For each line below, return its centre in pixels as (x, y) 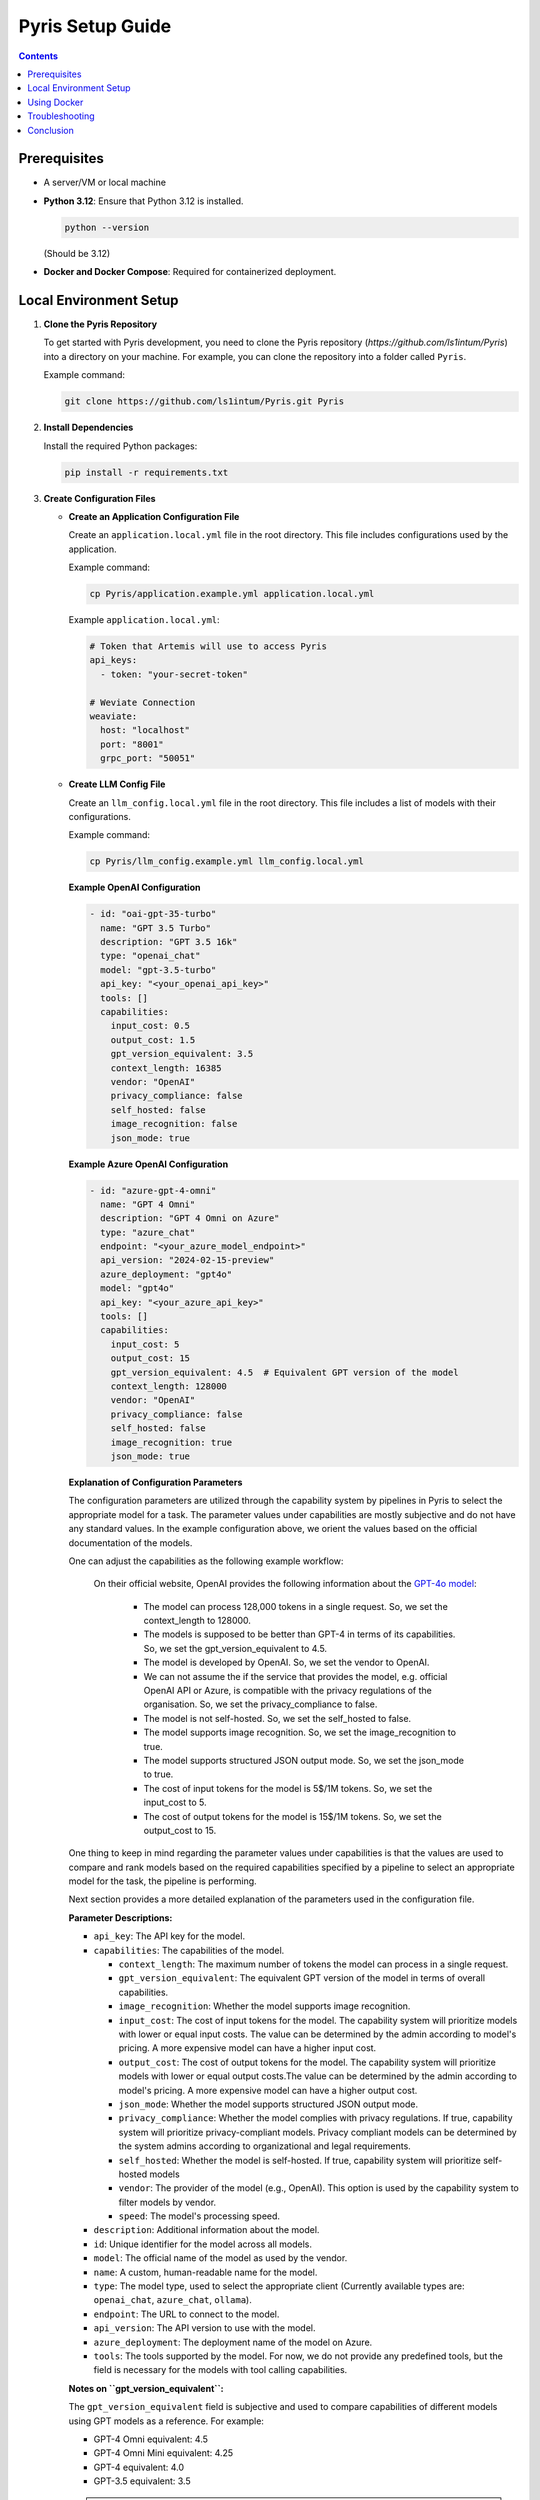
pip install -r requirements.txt (146, 472)
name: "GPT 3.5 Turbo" (156, 928)
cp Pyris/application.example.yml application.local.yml (232, 594)
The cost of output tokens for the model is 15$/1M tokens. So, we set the (292, 1816)
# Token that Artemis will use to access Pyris (208, 646)
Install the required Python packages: (120, 446)
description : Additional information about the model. (206, 2230)
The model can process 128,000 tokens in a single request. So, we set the (296, 1606)
